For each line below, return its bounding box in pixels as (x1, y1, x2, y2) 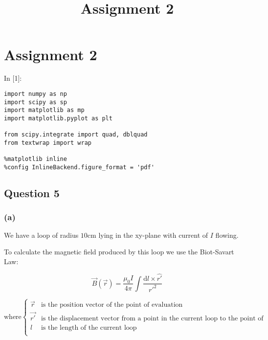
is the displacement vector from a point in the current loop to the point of (41, 315, 264, 322)
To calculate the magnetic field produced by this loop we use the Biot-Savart (4, 247, 234, 257)
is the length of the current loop (41, 324, 137, 331)
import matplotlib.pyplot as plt (4, 114, 112, 122)
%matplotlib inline (4, 156, 67, 163)
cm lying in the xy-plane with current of (87, 230, 208, 240)
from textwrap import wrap (4, 139, 91, 146)
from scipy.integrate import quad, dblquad (4, 131, 148, 138)
